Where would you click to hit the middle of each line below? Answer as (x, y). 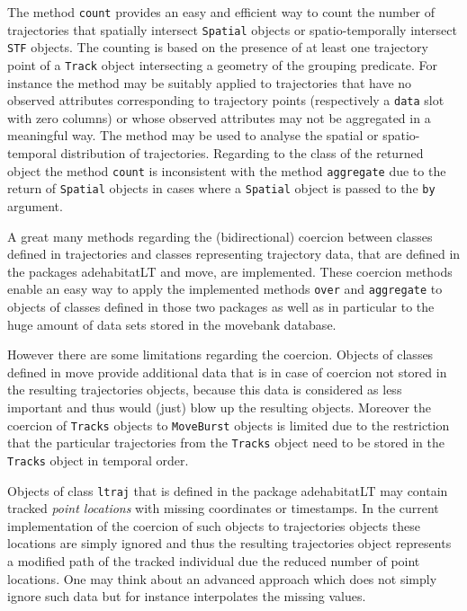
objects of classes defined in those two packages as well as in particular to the (221, 306)
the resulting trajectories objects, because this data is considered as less (205, 390)
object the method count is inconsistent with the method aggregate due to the (227, 170)
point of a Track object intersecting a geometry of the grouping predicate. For (223, 64)
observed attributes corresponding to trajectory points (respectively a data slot (226, 100)
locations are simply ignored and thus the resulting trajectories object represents (229, 543)
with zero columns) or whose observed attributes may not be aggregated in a (219, 117)
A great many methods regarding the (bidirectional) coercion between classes (220, 236)
